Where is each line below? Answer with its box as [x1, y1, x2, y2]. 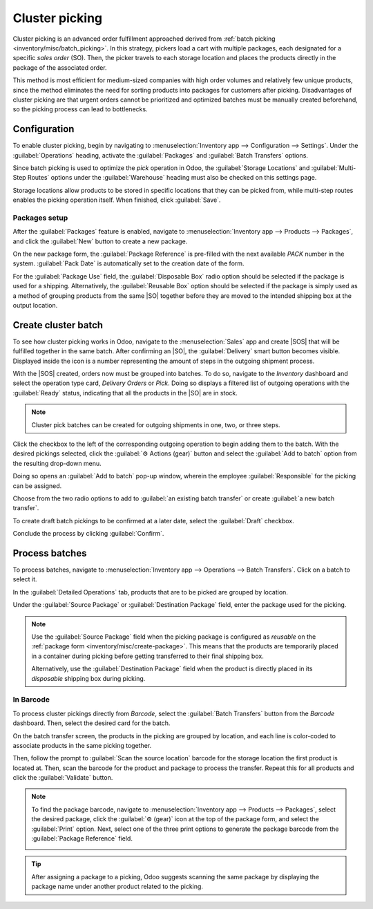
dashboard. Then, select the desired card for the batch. [12, 719, 171, 727]
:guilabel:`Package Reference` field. [31, 834, 133, 843]
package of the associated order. [12, 63, 107, 72]
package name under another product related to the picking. [31, 882, 204, 891]
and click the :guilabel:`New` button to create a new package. [12, 237, 188, 245]
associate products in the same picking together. [12, 741, 152, 749]
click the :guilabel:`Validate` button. [12, 774, 113, 782]
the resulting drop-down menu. [12, 459, 102, 467]
